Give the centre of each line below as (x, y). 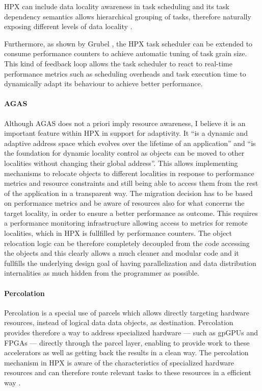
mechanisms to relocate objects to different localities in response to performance (129, 173)
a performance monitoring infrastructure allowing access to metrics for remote (126, 223)
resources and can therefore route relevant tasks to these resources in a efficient (128, 372)
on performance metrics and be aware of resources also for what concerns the (124, 203)
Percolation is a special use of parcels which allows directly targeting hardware (127, 312)
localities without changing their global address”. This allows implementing (121, 163)
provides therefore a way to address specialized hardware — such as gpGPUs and (131, 333)
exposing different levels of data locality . (68, 26)
